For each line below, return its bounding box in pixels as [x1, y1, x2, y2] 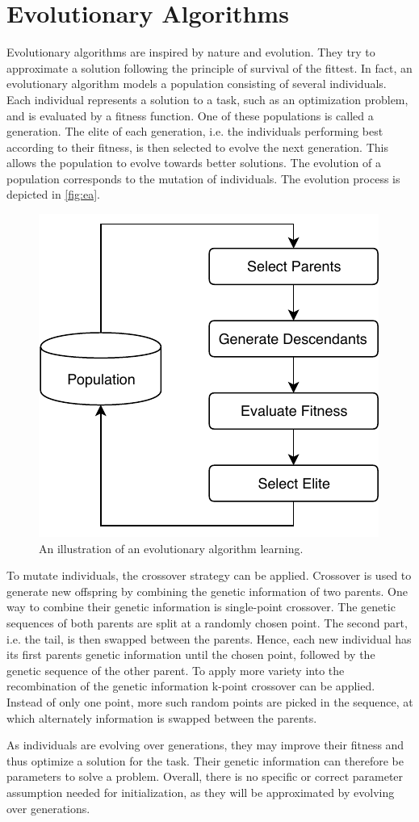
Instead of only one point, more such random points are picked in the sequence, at [6, 694, 413, 710]
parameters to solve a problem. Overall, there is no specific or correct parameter [6, 768, 404, 785]
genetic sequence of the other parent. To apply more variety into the [6, 661, 345, 678]
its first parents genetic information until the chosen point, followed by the [6, 646, 375, 663]
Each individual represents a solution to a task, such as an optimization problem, [6, 90, 409, 107]
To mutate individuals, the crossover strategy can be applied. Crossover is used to [6, 567, 412, 584]
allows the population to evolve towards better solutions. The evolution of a [6, 154, 381, 171]
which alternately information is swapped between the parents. [6, 709, 317, 726]
